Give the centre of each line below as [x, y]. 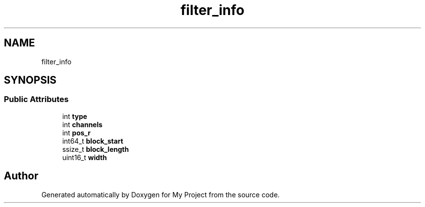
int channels [82, 124]
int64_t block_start [93, 141]
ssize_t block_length [96, 149]
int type [75, 116]
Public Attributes [36, 99]
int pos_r [76, 133]
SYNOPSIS [30, 80]
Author [21, 176]
